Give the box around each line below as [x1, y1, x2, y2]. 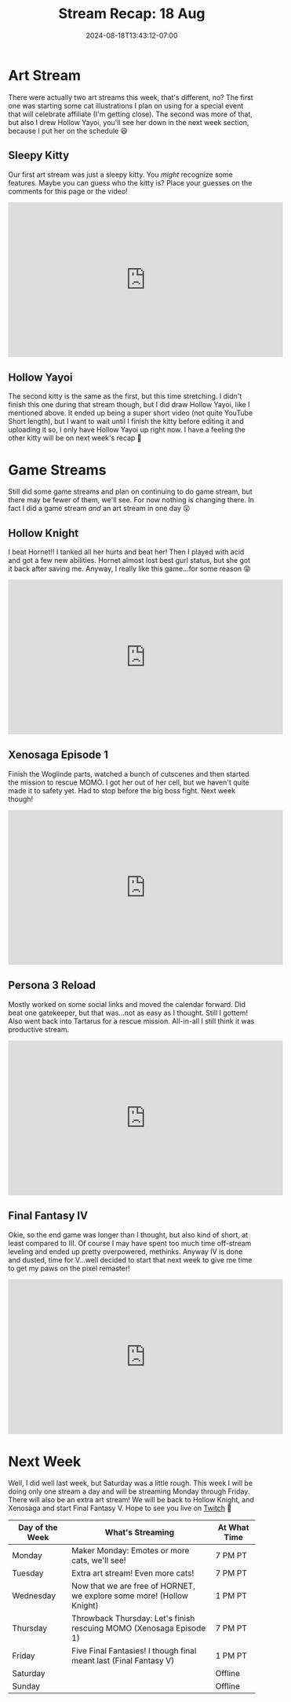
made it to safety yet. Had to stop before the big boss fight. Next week [8, 785, 236, 795]
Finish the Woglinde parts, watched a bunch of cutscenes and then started [8, 769, 249, 778]
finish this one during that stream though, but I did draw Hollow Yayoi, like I [8, 400, 250, 410]
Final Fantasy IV [8, 1209, 89, 1222]
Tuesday [12, 1568, 44, 1579]
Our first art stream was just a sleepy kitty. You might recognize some [8, 170, 233, 179]
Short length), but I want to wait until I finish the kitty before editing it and [8, 417, 245, 426]
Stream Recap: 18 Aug [58, 5, 206, 23]
